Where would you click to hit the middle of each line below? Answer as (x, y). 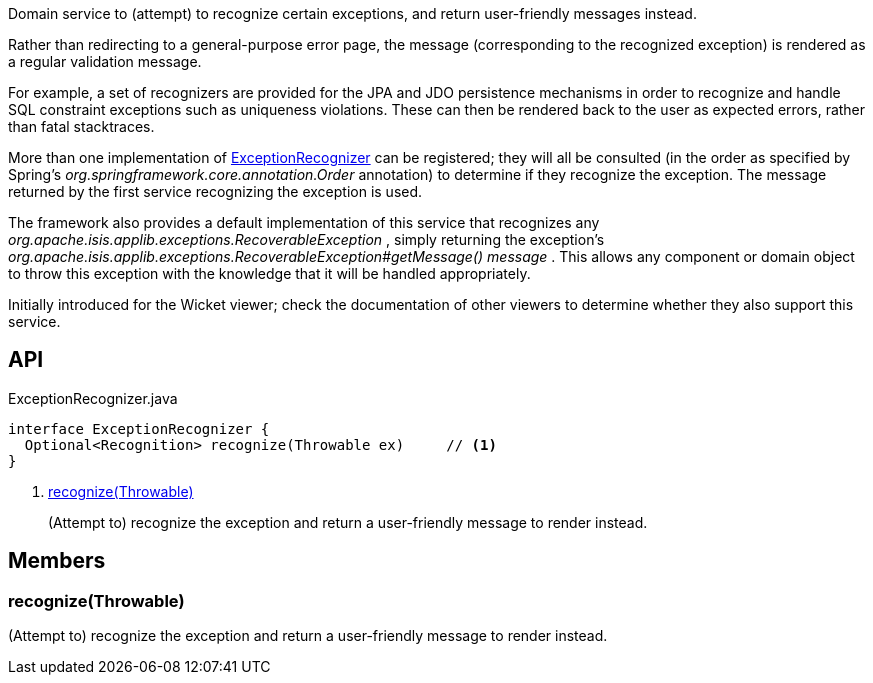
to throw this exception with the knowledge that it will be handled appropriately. (269, 273)
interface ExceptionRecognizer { (139, 428)
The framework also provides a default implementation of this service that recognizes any (304, 222)
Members (57, 561)
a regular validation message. (105, 61)
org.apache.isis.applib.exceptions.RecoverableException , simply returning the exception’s (306, 239)
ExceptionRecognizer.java (93, 398)
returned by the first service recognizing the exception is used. (215, 191)
